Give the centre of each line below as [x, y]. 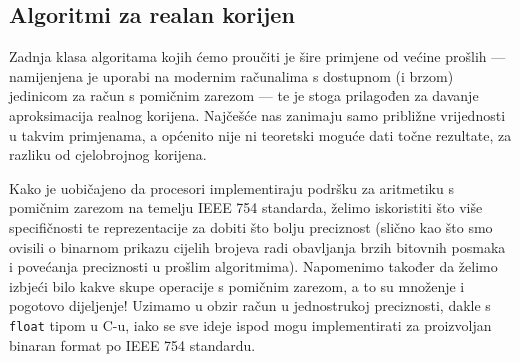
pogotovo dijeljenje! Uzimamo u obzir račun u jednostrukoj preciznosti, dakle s [250, 305]
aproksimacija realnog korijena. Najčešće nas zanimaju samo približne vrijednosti [257, 114]
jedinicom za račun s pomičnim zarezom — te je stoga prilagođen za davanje [244, 95]
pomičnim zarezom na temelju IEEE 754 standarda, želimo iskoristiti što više [246, 207]
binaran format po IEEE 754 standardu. [132, 344]
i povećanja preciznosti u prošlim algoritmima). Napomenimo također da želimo [253, 266]
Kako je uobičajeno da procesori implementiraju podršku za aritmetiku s [231, 187]
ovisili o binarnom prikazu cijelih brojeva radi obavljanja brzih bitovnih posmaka [257, 246]
